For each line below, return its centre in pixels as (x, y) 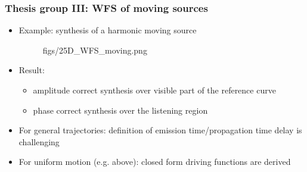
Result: (32, 70)
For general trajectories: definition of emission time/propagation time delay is (160, 130)
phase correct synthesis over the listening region (120, 110)
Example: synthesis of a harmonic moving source (108, 30)
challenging (39, 141)
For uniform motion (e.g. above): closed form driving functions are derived (155, 162)
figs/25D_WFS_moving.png (95, 50)
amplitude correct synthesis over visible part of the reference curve (154, 90)
